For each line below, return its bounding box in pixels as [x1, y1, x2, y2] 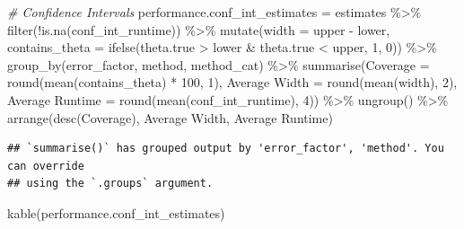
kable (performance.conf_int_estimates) [7, 203, 225, 222]
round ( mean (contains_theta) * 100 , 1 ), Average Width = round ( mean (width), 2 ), [7, 73, 458, 92]
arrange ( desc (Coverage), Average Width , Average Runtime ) [7, 108, 333, 127]
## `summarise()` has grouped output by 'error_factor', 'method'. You [7, 142, 444, 155]
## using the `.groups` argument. [7, 177, 214, 190]
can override [7, 159, 84, 172]
